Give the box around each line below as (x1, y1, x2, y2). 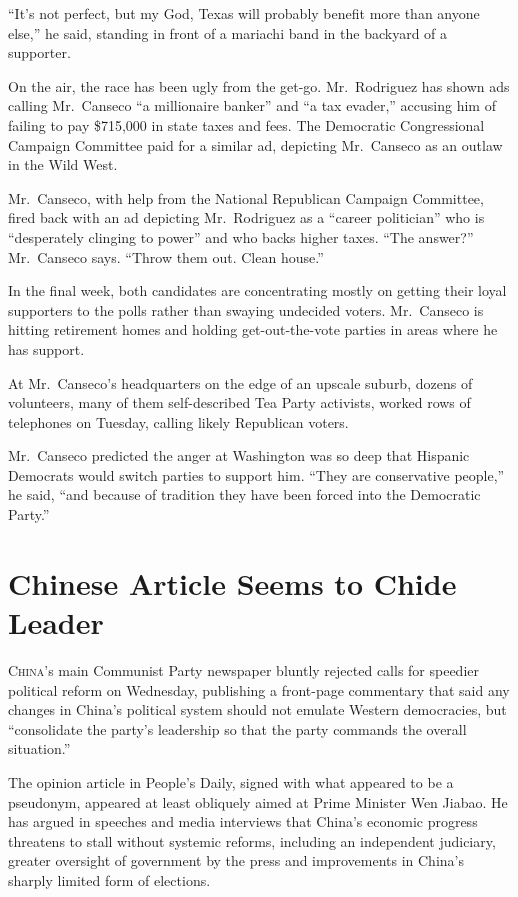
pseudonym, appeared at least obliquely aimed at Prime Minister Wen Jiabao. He (8, 791, 508, 812)
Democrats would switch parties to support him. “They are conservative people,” (8, 464, 505, 485)
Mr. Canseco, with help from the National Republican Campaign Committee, (8, 187, 484, 208)
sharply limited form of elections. (8, 869, 211, 890)
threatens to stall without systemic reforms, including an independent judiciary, (8, 830, 496, 851)
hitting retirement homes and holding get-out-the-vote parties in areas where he (8, 319, 498, 340)
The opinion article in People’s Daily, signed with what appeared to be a (8, 771, 454, 792)
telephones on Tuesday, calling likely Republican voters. (8, 411, 349, 432)
